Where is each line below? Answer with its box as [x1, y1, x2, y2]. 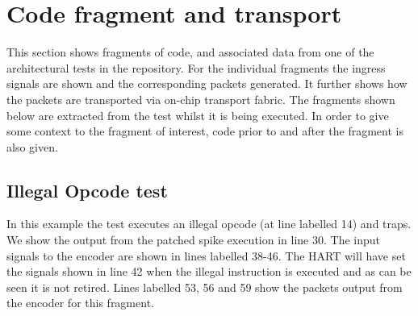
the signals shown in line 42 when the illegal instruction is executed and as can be [6, 263, 412, 280]
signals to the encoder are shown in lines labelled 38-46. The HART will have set [6, 247, 406, 264]
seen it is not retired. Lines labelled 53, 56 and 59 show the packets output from [6, 278, 403, 295]
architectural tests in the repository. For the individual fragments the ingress [6, 59, 386, 76]
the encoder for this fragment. [6, 294, 154, 311]
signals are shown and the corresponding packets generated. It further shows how [6, 75, 408, 92]
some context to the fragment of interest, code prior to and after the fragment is [6, 123, 403, 139]
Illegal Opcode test [6, 177, 168, 202]
